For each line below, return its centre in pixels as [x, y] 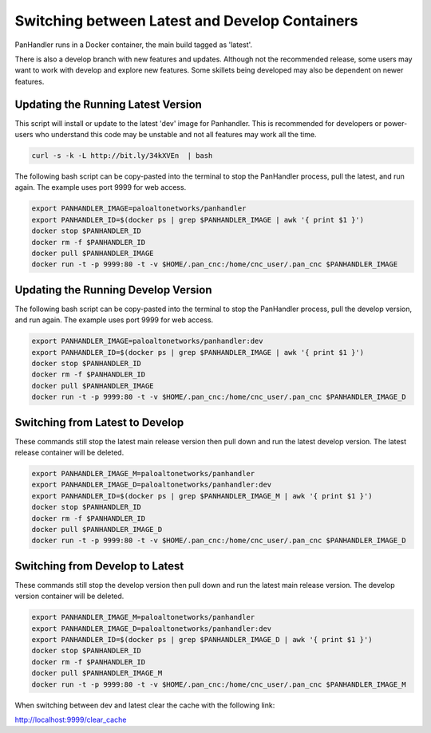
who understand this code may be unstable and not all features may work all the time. [176, 135]
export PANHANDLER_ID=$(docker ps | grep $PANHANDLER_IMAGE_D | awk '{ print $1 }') [202, 640]
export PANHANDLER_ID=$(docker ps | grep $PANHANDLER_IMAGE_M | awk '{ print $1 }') [202, 496]
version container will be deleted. [69, 596]
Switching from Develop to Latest [99, 566]
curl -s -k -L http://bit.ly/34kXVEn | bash [122, 156]
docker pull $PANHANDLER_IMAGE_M [97, 673]
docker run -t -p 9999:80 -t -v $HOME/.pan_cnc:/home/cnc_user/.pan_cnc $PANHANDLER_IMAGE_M [219, 684]
